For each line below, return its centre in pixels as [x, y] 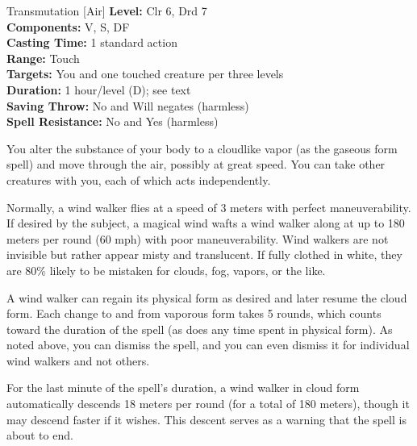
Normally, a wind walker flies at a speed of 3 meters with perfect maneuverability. [209, 207]
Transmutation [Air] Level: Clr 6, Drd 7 [107, 10]
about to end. [40, 435]
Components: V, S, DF [68, 26]
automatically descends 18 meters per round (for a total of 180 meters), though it [208, 404]
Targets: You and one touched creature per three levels [145, 74]
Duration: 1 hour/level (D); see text [99, 89]
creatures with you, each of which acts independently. [139, 179]
